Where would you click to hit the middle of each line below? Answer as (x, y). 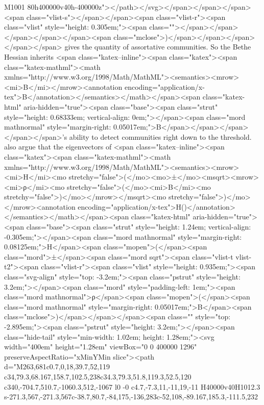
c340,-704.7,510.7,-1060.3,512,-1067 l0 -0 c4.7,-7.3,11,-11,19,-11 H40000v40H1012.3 (132, 386)
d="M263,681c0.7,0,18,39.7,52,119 (57, 366)
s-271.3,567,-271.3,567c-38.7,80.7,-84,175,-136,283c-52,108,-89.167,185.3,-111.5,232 (131, 397)
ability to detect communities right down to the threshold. (160, 136)
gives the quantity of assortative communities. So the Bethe (158, 47)
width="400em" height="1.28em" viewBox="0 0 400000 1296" (101, 347)
